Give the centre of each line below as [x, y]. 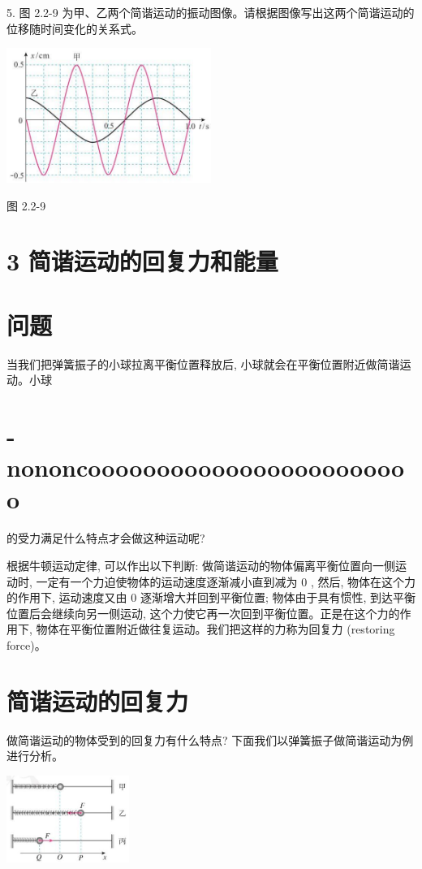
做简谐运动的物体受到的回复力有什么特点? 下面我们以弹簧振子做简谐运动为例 [210, 739]
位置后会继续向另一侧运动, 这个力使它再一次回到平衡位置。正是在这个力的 [203, 613]
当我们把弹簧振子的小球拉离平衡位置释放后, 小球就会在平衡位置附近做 [192, 363]
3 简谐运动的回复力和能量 [142, 261]
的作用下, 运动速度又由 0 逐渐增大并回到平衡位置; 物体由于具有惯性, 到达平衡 [211, 597]
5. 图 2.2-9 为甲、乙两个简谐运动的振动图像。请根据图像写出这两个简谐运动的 [211, 12]
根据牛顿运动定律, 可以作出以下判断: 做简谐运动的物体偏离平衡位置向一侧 [201, 565]
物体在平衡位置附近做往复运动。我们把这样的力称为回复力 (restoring [215, 629]
